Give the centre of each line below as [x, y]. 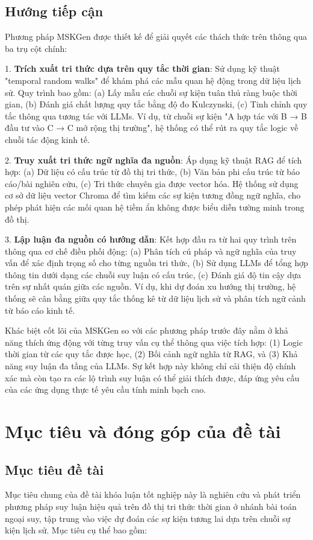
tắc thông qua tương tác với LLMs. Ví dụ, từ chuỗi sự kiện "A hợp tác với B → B [156, 116]
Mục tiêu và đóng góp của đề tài [143, 431]
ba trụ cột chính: [36, 48]
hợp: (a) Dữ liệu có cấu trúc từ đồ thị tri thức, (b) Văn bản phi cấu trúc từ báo [152, 172]
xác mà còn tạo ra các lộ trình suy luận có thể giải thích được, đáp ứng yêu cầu [152, 377]
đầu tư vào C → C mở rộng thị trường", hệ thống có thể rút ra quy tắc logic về [152, 128]
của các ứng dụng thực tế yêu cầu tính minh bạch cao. [106, 389]
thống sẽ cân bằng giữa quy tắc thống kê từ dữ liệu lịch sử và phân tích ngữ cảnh [155, 298]
